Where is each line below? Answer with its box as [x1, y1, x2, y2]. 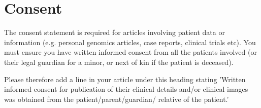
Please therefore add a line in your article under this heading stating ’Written [4, 74, 246, 84]
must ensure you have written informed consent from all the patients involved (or [4, 47, 257, 57]
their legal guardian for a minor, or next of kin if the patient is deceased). [4, 56, 234, 67]
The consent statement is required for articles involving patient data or [4, 27, 225, 38]
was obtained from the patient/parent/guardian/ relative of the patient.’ [4, 93, 229, 104]
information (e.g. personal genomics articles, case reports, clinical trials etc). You [4, 37, 256, 47]
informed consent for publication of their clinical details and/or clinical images [4, 84, 248, 94]
